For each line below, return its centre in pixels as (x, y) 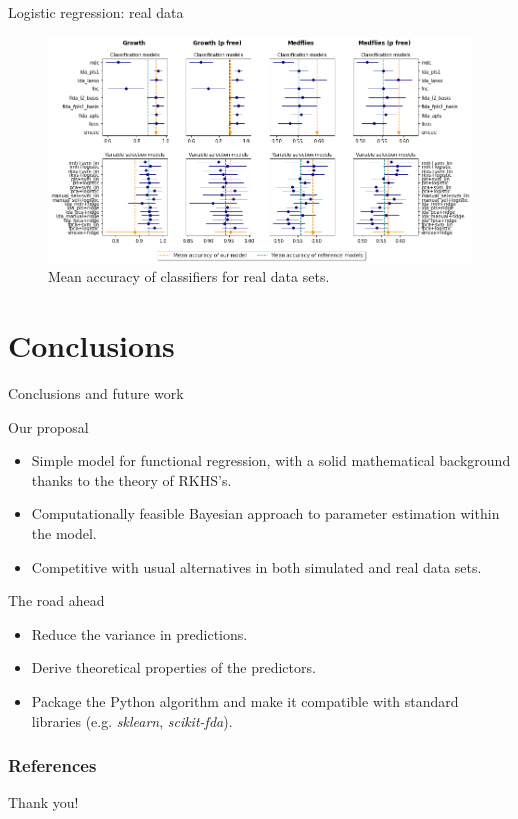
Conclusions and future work (96, 393)
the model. (64, 533)
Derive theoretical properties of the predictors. (173, 667)
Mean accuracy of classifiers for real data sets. (189, 276)
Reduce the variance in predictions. (139, 633)
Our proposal (48, 426)
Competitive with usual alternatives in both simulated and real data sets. (256, 566)
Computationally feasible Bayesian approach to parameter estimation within (265, 513)
